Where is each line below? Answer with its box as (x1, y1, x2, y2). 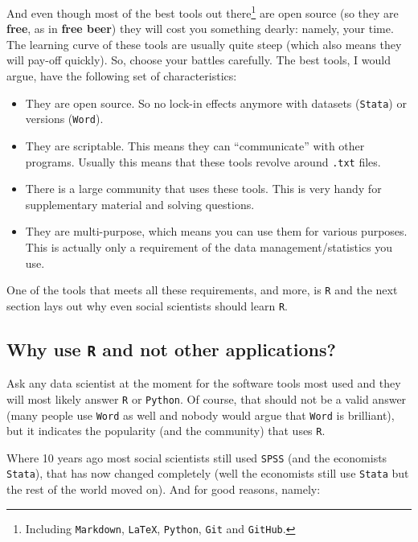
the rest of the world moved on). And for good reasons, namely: (6, 481, 321, 498)
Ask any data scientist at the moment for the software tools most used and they (6, 375, 401, 392)
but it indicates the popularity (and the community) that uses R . (6, 422, 326, 439)
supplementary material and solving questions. (25, 195, 255, 212)
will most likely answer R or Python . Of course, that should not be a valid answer (6, 390, 407, 407)
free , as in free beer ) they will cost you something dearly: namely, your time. (6, 20, 394, 37)
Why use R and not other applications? (6, 336, 336, 361)
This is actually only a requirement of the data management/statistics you (25, 238, 393, 255)
